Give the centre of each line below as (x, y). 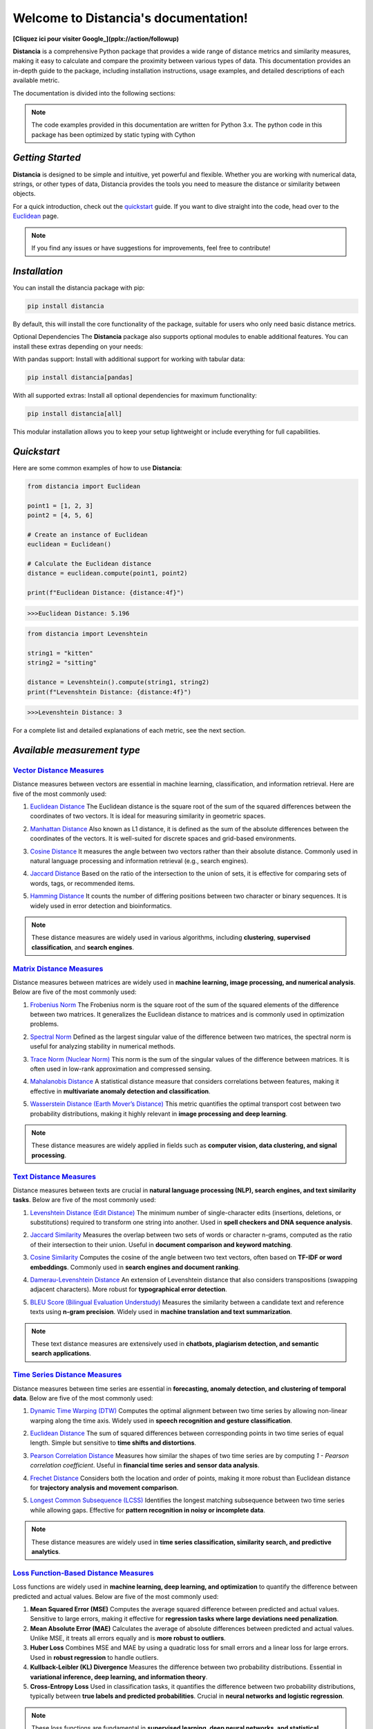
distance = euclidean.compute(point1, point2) (107, 573)
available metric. (36, 80)
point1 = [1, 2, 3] (60, 506)
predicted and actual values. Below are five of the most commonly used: (116, 1596)
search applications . (61, 1353)
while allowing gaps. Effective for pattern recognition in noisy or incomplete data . (148, 1510)
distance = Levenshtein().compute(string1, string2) (118, 682)
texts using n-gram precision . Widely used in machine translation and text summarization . (161, 1312)
